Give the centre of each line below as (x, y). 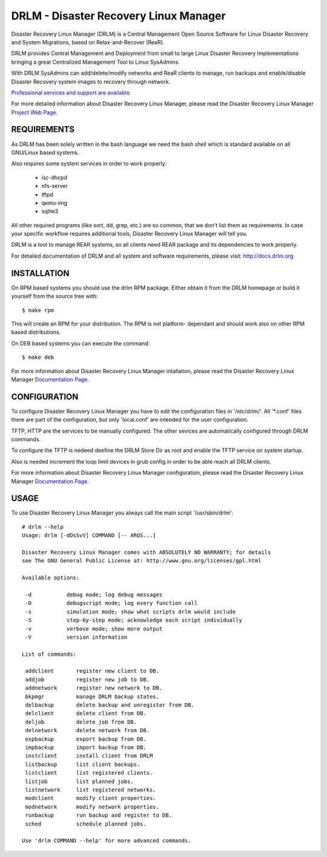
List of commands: (49, 654)
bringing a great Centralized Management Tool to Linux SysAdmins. (95, 62)
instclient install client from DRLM (89, 756)
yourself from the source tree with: (54, 296)
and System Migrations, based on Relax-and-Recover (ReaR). (88, 42)
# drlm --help (43, 527)
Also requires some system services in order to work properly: (89, 164)
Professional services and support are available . (71, 92)
